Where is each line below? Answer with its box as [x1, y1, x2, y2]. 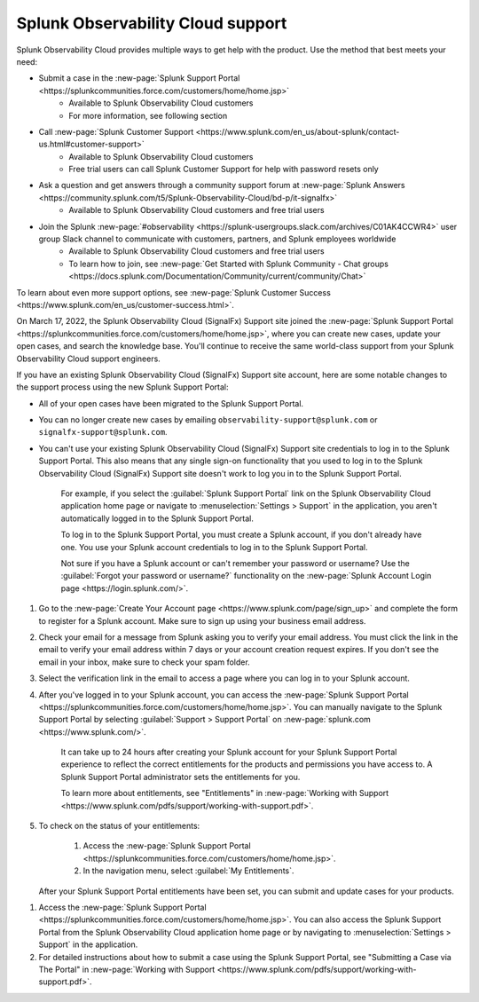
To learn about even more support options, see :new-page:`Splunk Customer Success [16, 287, 332, 297]
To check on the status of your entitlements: [38, 821, 200, 832]
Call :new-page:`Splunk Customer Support [38, 126, 194, 137]
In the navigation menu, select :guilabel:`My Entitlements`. [82, 865, 294, 876]
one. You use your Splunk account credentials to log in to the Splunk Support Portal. [60, 541, 368, 552]
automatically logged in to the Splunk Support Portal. [60, 513, 255, 524]
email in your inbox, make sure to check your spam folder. [38, 657, 250, 667]
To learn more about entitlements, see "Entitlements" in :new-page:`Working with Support [60, 788, 389, 799]
